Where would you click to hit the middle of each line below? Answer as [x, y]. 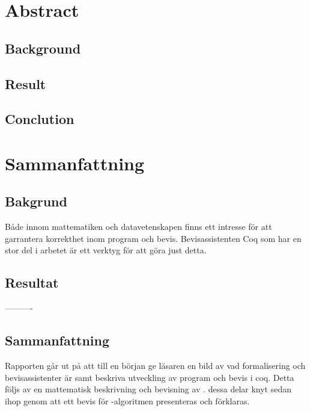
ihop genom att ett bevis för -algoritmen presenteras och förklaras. [127, 400]
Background [43, 48]
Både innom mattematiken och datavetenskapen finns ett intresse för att [138, 227]
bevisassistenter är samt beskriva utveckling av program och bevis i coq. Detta [150, 377]
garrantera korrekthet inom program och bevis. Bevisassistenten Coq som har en [153, 238]
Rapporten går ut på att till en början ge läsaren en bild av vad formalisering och [155, 366]
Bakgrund [36, 201]
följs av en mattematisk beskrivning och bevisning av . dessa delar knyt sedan [148, 389]
